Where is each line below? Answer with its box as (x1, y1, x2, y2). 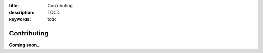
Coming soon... (9, 42, 41, 48)
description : (9, 10, 35, 16)
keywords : (9, 16, 31, 22)
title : (9, 3, 19, 8)
